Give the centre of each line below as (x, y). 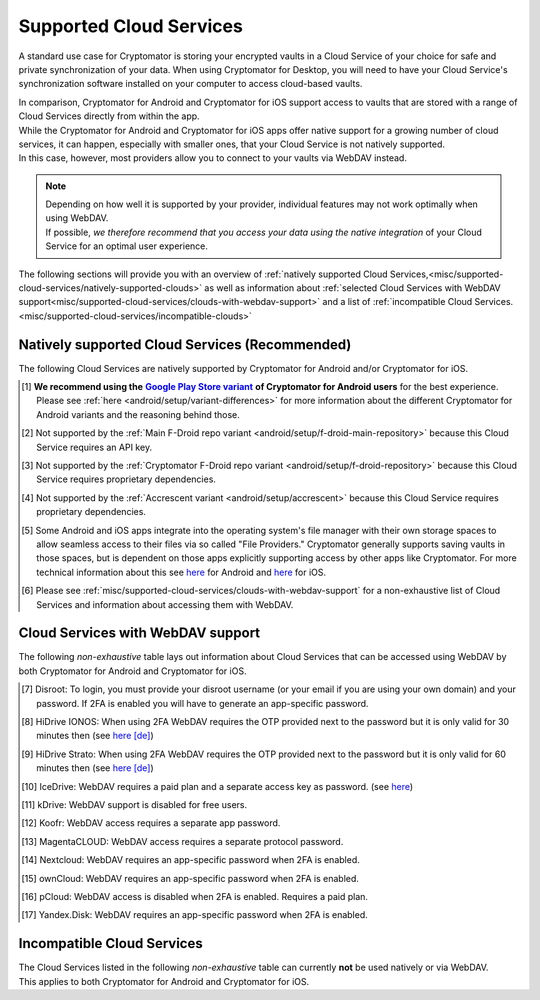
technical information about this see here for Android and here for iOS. (181, 572)
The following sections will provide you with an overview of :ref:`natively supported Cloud (203, 274)
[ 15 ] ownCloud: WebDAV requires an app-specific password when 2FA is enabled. (190, 878)
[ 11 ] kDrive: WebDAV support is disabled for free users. (134, 804)
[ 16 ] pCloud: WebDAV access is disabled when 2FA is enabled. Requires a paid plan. (195, 896)
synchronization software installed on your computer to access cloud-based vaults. (190, 84)
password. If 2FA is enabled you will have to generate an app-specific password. (202, 703)
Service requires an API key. (94, 447)
